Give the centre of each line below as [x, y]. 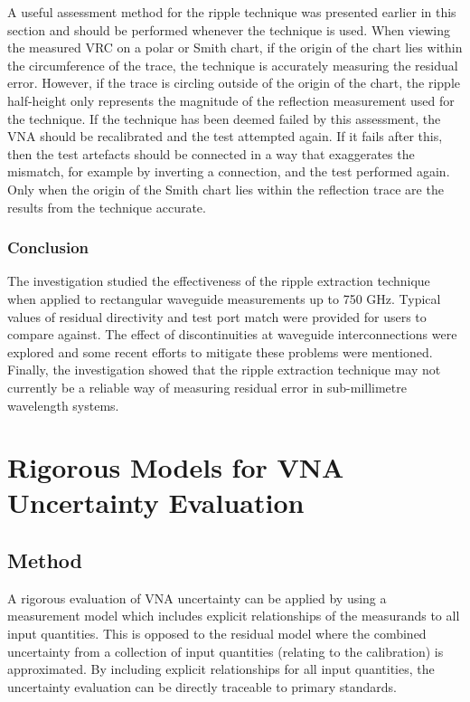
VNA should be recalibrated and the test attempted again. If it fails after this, [225, 136]
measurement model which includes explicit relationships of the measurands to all [234, 616]
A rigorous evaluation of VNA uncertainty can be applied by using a [197, 598]
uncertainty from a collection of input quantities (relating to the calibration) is [226, 651]
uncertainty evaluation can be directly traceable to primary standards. [202, 686]
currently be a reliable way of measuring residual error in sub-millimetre [207, 387]
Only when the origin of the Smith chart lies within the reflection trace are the [226, 189]
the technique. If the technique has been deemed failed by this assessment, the [224, 118]
